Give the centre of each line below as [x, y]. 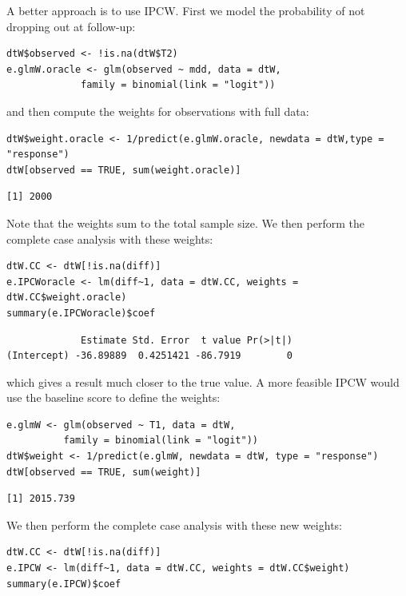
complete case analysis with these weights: [110, 238]
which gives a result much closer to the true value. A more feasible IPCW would [203, 381]
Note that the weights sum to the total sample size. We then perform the [185, 223]
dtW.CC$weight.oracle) [67, 298]
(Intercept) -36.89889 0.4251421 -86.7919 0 [149, 356]
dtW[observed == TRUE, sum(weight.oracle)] [124, 170]
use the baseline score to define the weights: [113, 397]
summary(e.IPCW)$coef [64, 584]
